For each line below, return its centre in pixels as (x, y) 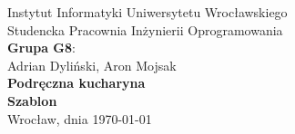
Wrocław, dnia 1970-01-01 (80, 118)
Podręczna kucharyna (76, 83)
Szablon (32, 100)
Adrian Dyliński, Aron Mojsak (92, 65)
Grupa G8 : (41, 48)
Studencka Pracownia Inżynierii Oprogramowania (145, 29)
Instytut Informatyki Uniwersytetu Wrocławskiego (147, 12)
